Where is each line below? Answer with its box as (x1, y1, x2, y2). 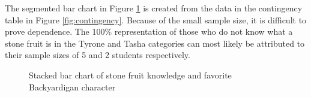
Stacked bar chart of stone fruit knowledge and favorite (29, 68, 232, 81)
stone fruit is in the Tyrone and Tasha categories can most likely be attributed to (5, 37, 305, 49)
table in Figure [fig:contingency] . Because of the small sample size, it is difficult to (5, 13, 307, 26)
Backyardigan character (29, 80, 116, 93)
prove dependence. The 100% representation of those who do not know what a (5, 25, 293, 38)
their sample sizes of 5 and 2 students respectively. (5, 48, 190, 61)
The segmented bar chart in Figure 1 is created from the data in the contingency (5, 2, 303, 14)
